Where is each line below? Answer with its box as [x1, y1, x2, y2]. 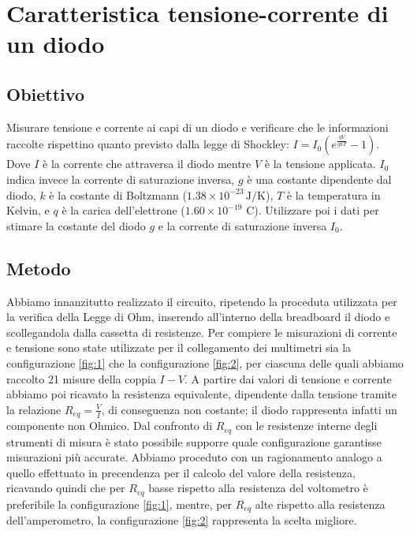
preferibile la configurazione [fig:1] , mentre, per [6, 495, 233, 512]
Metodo [6, 256, 71, 280]
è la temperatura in [286, 186, 381, 203]
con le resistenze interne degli [235, 417, 378, 434]
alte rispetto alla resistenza [255, 495, 386, 512]
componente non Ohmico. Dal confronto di [6, 417, 213, 434]
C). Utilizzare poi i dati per [246, 202, 379, 218]
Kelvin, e [6, 202, 50, 218]
